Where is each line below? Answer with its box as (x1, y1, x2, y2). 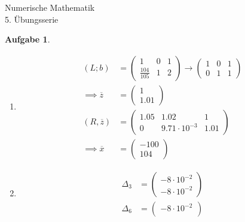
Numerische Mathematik (5, 1, 95, 13)
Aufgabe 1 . (5, 33, 50, 45)
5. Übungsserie (5, 13, 59, 25)
